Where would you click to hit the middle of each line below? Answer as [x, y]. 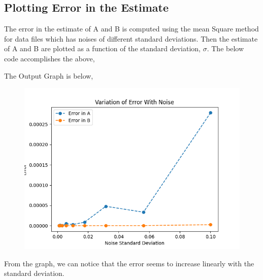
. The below [225, 48]
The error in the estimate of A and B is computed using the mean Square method [131, 29]
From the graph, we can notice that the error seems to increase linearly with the [129, 263]
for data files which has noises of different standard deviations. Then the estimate [131, 38]
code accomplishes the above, [50, 58]
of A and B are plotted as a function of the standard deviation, [103, 48]
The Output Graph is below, [49, 75]
